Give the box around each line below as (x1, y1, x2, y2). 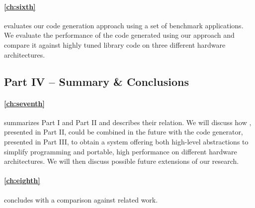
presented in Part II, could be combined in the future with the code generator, (4, 127, 243, 137)
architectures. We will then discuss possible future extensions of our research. (4, 156, 239, 166)
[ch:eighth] (4, 175, 40, 186)
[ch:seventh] (4, 98, 45, 108)
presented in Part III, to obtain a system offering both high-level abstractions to (4, 136, 249, 146)
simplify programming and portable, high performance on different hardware (4, 146, 237, 156)
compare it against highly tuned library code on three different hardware (4, 39, 226, 50)
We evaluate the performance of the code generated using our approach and (4, 30, 235, 40)
